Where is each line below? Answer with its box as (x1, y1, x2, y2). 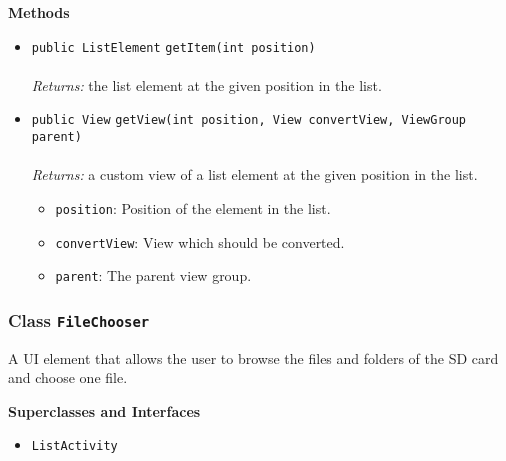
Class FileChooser (8, 307, 150, 332)
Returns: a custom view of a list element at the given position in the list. (31, 164, 478, 185)
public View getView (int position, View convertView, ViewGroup (31, 113, 467, 128)
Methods (8, 2, 70, 22)
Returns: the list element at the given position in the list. (31, 74, 382, 95)
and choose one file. (8, 367, 128, 388)
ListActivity (31, 439, 118, 454)
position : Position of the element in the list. (55, 197, 331, 218)
